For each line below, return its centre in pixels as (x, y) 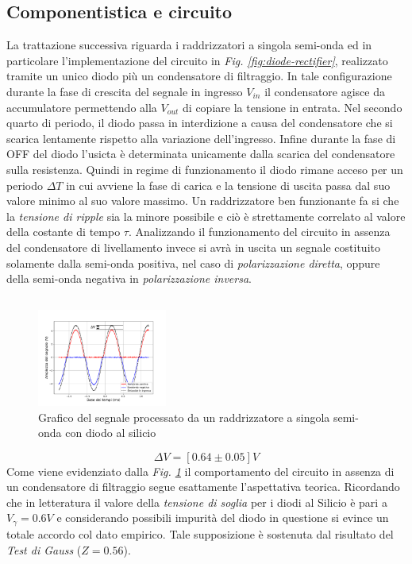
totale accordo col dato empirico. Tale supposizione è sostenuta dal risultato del (200, 533)
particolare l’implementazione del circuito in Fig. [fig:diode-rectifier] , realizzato (197, 60)
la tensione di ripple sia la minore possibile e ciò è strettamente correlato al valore (206, 216)
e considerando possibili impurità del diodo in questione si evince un (223, 518)
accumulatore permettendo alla (82, 107)
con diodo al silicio (111, 433)
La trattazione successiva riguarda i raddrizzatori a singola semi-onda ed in (189, 45)
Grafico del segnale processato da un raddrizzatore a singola (184, 417)
